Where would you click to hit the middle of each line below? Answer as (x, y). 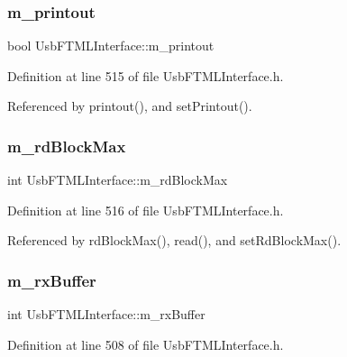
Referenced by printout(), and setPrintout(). (130, 106)
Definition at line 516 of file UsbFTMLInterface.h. (146, 210)
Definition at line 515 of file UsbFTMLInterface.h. (146, 75)
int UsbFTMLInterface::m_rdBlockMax (118, 180)
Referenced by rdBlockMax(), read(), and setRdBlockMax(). (174, 240)
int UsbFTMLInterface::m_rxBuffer (106, 314)
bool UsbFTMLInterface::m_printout (111, 46)
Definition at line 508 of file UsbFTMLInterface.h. (146, 344)
